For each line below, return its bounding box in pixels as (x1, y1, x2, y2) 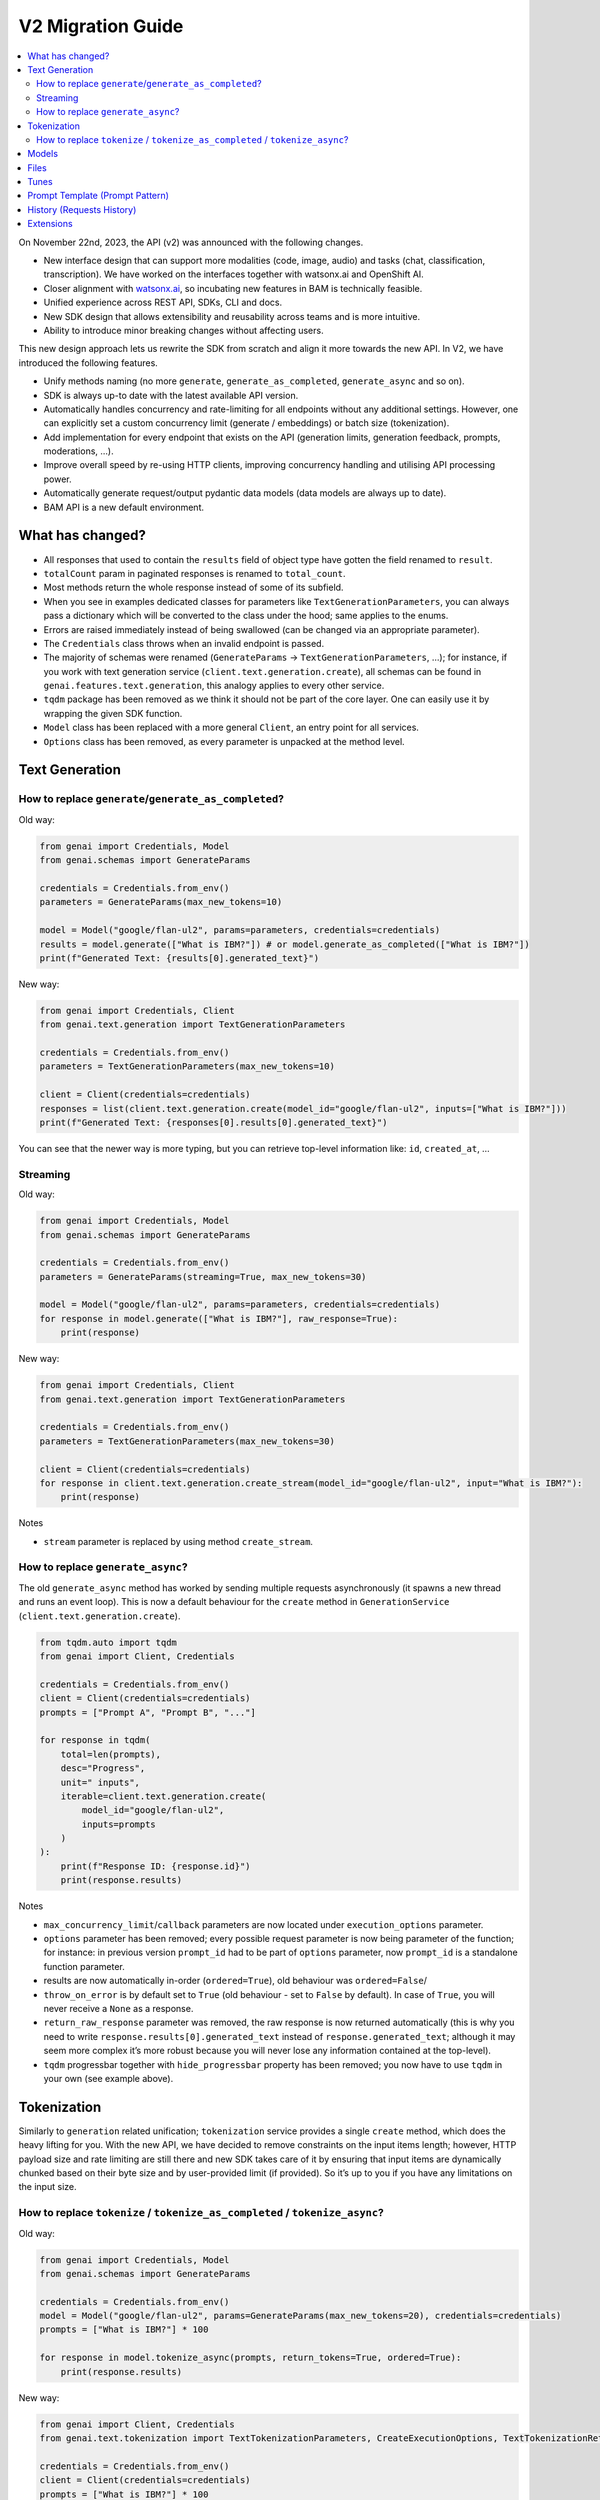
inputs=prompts (81, 1818, 157, 1830)
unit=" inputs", (60, 1776, 140, 1788)
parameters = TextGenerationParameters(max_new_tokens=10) (39, 1061, 335, 1072)
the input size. (18, 2181, 77, 2193)
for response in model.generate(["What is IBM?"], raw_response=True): (39, 1313, 399, 1324)
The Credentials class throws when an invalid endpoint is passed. (43, 637, 325, 649)
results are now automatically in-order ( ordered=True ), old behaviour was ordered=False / (43, 1975, 427, 1987)
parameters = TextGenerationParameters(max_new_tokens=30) (39, 1435, 335, 1447)
